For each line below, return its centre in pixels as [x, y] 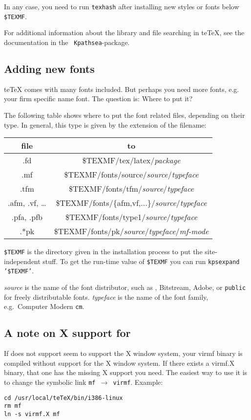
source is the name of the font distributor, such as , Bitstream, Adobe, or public [125, 287]
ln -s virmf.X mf [32, 414]
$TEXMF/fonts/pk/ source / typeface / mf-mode [131, 231]
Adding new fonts [49, 68]
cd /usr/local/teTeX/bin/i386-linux [63, 398]
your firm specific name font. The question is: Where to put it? [98, 99]
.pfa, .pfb [27, 217]
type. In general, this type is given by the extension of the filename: [105, 124]
